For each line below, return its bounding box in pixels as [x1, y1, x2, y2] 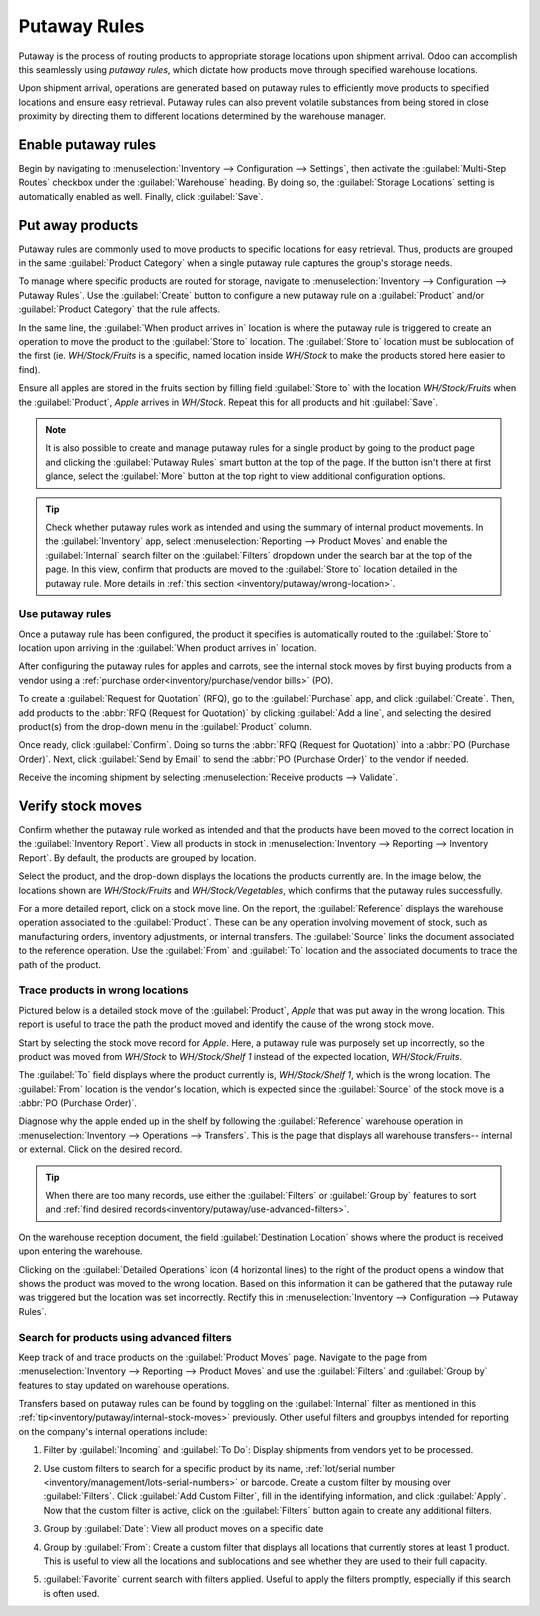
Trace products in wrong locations [18, 983, 189, 997]
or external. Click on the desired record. [18, 1143, 183, 1155]
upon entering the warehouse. [18, 1245, 144, 1257]
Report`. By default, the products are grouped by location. [18, 851, 257, 864]
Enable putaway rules [18, 136, 157, 153]
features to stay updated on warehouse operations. [18, 1379, 230, 1391]
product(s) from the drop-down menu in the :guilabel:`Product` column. [18, 721, 312, 732]
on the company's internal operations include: [18, 1425, 208, 1437]
